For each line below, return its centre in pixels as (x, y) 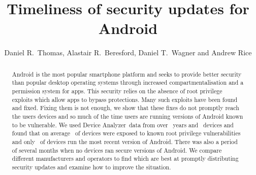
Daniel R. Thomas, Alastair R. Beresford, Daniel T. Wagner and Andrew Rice (128, 52)
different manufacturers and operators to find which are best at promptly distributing (125, 159)
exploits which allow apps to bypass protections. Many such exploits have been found (125, 99)
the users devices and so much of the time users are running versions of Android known (127, 116)
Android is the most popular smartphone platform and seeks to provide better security (127, 74)
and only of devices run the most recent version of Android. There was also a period (125, 141)
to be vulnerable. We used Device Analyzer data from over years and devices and (123, 125)
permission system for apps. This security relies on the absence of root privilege (117, 91)
